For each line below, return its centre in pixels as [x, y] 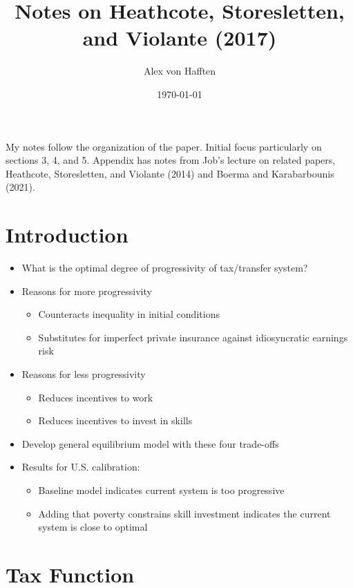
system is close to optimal [93, 527]
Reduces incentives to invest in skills [115, 420]
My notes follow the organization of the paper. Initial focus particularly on [164, 146]
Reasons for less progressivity [84, 373]
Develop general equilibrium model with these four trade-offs [150, 443]
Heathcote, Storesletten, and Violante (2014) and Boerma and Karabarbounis [170, 173]
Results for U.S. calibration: [81, 467]
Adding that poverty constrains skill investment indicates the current [184, 513]
